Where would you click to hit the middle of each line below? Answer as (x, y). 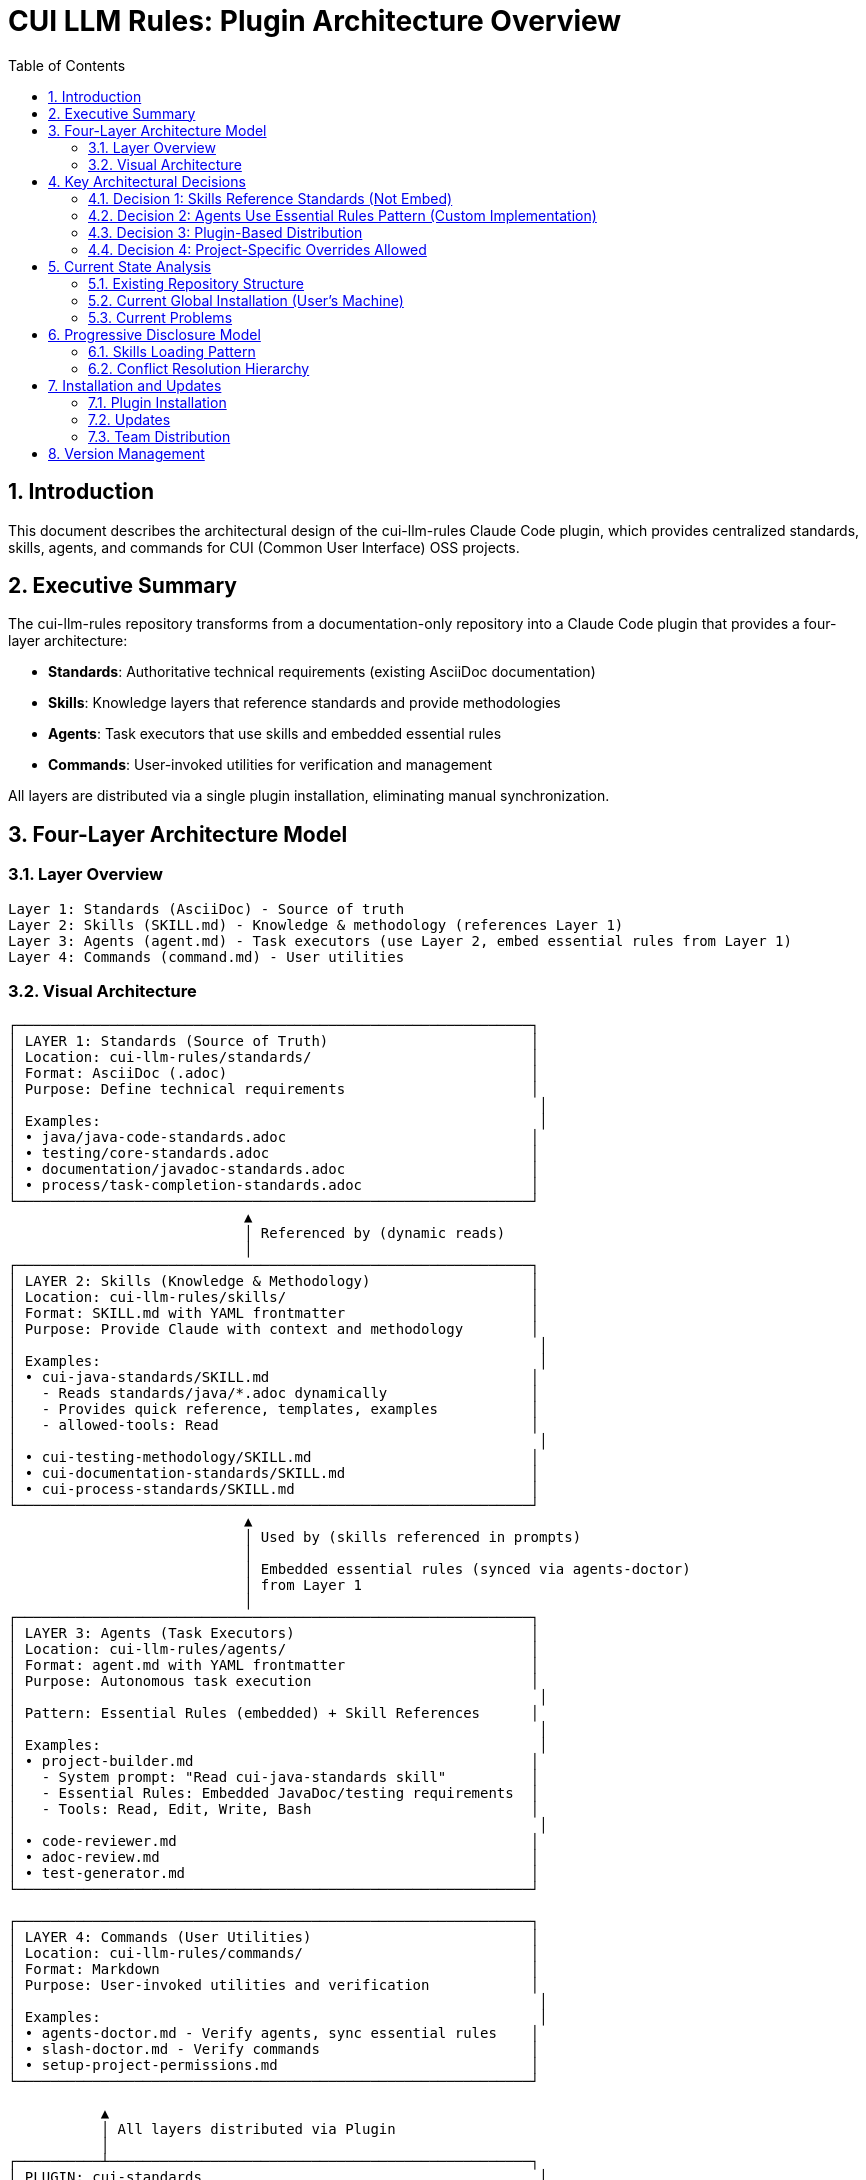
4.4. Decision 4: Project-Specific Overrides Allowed (257, 249)
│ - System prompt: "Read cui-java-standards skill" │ (274, 1777)
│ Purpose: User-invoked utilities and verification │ (274, 1985)
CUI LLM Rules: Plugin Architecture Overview (315, 21)
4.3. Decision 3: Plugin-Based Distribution (225, 232)
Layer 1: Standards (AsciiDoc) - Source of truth (206, 908)
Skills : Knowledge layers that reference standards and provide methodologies (304, 703)
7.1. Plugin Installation (157, 402)
